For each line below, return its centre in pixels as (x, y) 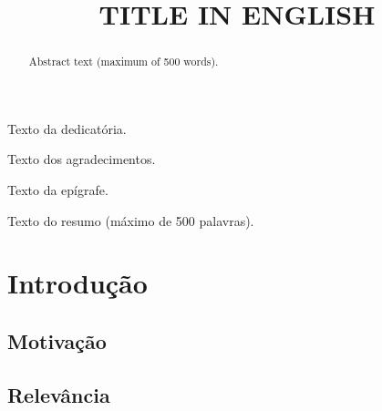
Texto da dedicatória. (67, 128)
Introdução (77, 283)
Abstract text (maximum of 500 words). (124, 62)
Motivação (57, 340)
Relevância (59, 394)
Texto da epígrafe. (58, 190)
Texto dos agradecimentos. (82, 159)
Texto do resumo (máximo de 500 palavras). (131, 220)
